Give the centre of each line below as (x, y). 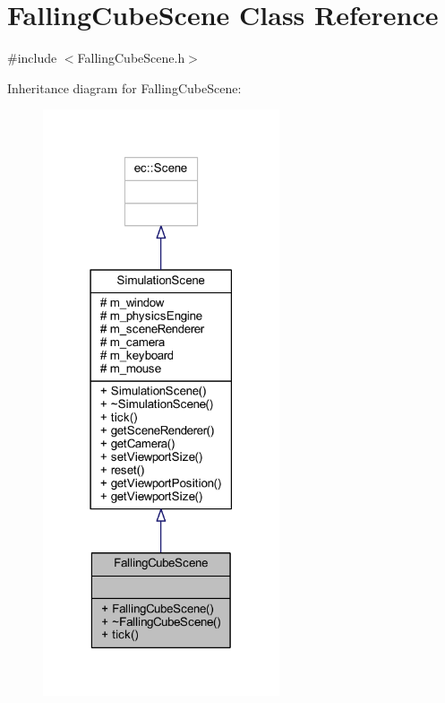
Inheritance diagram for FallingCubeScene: (124, 87)
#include (32, 58)
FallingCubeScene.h (131, 58)
